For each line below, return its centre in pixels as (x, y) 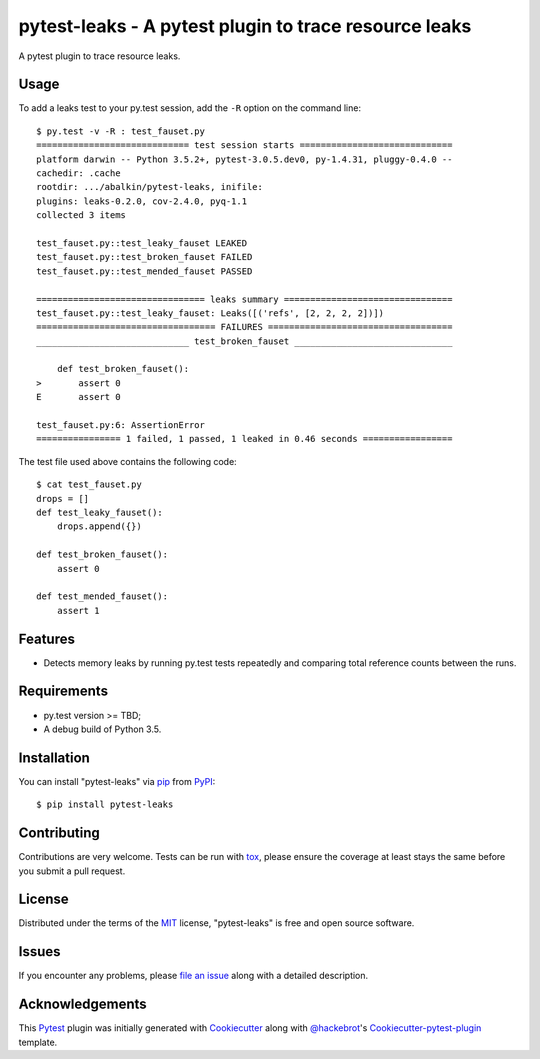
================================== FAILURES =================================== (244, 327)
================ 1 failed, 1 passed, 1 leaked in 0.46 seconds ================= (244, 439)
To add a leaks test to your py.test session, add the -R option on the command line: (190, 108)
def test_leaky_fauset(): (100, 512)
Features (46, 638)
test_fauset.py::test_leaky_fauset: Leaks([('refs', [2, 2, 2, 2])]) (210, 313)
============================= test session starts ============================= (244, 145)
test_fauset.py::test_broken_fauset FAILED (144, 257)
